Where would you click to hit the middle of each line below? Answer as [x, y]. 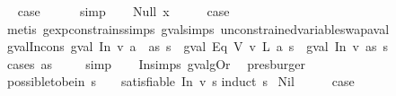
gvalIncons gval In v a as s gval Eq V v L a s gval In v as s [197, 46]
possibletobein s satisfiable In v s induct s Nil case [180, 81]
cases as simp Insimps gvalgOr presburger [156, 63]
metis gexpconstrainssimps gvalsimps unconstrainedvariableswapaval [198, 28]
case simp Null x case [123, 11]
